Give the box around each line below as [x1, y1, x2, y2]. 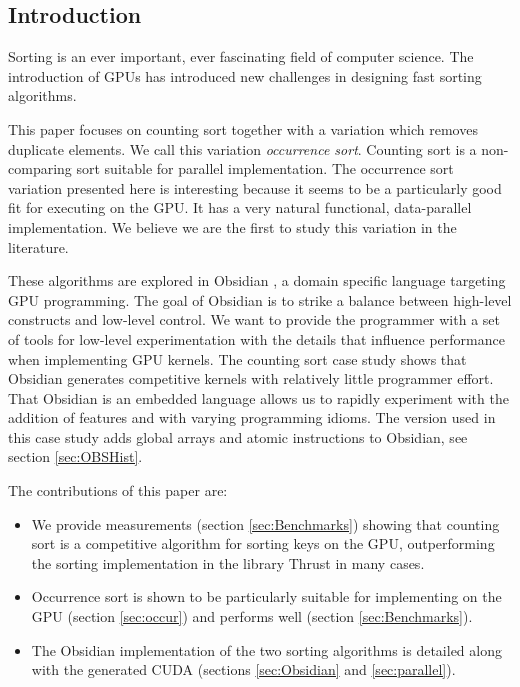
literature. [8, 236, 69, 257]
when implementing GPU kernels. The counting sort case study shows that [8, 348, 467, 369]
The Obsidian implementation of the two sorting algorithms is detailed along [31, 639, 502, 660]
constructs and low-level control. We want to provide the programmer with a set [8, 309, 500, 330]
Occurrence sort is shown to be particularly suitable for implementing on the [31, 586, 502, 607]
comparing [8, 158, 72, 179]
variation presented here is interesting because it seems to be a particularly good [8, 177, 502, 198]
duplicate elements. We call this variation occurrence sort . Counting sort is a [8, 138, 477, 159]
